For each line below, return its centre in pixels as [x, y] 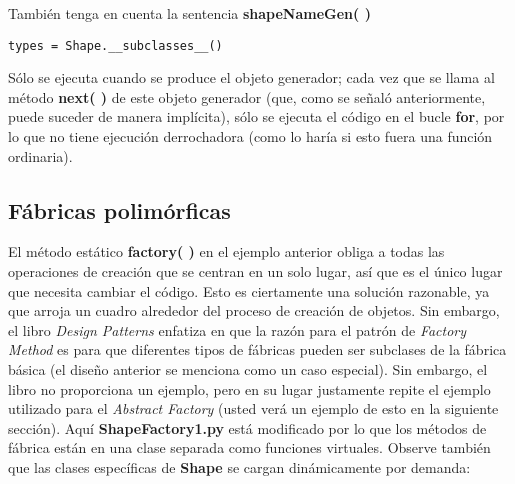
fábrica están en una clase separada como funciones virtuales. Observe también [249, 447]
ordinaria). [40, 155]
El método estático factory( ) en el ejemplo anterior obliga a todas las [226, 251]
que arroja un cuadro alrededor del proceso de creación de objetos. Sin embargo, [254, 310]
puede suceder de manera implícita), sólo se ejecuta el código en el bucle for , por [256, 116]
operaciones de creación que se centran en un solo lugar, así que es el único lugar [255, 271]
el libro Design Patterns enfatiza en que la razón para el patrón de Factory [237, 329]
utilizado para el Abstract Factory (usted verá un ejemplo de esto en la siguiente [253, 408]
